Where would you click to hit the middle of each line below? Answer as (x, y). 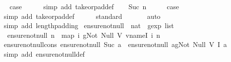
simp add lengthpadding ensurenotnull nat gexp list (89, 25)
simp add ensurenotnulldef (44, 54)
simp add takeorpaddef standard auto (82, 16)
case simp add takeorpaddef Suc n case (94, 6)
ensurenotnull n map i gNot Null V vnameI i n (84, 35)
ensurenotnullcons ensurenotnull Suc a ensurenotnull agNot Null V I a (115, 44)
